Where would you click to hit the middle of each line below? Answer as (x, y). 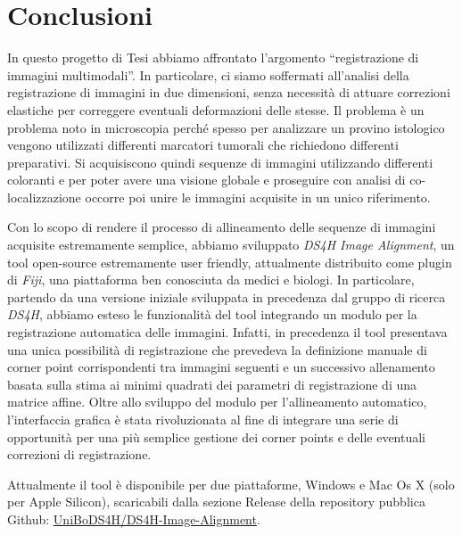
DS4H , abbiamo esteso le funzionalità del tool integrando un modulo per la (212, 314)
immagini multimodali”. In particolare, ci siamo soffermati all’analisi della (208, 74)
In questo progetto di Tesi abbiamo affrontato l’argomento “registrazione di (213, 58)
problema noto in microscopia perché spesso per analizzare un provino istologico (226, 127)
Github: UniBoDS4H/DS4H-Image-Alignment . (134, 519)
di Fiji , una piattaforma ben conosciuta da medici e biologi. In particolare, (211, 280)
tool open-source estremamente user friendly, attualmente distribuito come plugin (230, 262)
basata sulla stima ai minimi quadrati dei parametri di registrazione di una (212, 384)
